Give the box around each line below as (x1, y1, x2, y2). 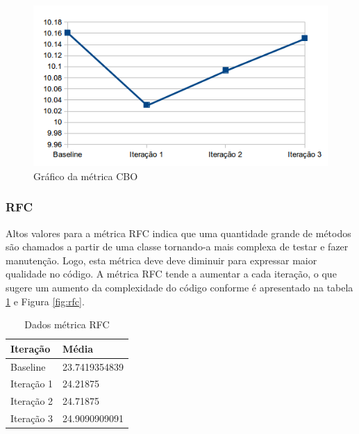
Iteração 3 (10, 411, 53, 426)
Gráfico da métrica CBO (33, 168, 138, 183)
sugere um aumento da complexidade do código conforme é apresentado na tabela (6, 280, 353, 294)
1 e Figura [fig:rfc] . (6, 294, 85, 308)
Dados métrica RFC (24, 317, 110, 332)
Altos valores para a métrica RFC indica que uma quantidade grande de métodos (6, 225, 351, 240)
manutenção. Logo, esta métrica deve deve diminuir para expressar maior (6, 252, 317, 267)
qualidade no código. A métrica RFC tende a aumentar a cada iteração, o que (6, 266, 337, 281)
